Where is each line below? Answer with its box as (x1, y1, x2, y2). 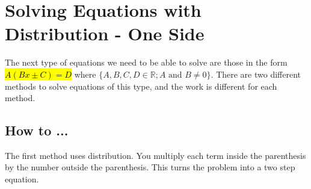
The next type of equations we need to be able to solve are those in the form (5, 56, 288, 69)
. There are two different (211, 67, 301, 80)
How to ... (5, 121, 69, 140)
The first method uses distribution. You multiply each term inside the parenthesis (5, 149, 306, 161)
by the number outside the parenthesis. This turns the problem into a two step (5, 161, 295, 173)
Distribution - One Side (5, 21, 205, 46)
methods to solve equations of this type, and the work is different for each (5, 79, 277, 92)
